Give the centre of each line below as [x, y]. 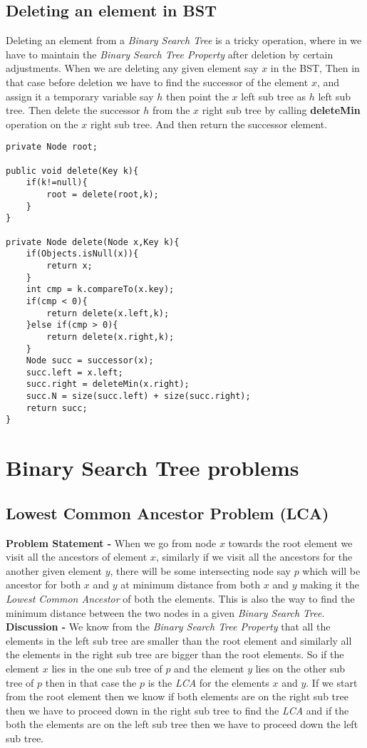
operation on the [42, 124]
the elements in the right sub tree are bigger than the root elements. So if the [175, 654]
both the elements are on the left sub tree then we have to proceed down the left [182, 724]
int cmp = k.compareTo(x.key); [100, 290]
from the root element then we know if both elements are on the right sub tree [177, 696]
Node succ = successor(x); [90, 361]
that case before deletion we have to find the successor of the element [157, 82]
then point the [197, 96]
